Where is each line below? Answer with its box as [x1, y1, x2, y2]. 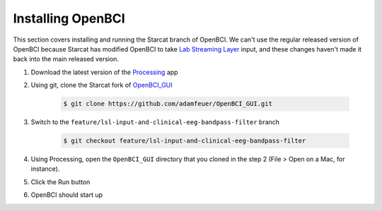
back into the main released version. [13, 55, 120, 64]
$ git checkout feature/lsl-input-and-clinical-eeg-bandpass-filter [63, 137, 306, 145]
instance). [30, 164, 60, 173]
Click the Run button [30, 177, 91, 186]
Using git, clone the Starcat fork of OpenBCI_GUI [30, 81, 173, 90]
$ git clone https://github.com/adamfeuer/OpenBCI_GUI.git [63, 100, 272, 108]
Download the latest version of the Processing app [30, 68, 178, 76]
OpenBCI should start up [30, 191, 103, 199]
